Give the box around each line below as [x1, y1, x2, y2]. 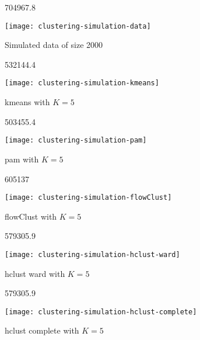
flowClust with [5, 210, 57, 222]
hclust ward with [5, 267, 65, 279]
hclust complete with [5, 324, 79, 336]
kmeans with [5, 96, 50, 108]
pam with [5, 152, 39, 165]
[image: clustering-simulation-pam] [5, 136, 147, 145]
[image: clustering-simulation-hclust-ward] [5, 250, 180, 259]
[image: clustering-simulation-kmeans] [5, 79, 159, 88]
